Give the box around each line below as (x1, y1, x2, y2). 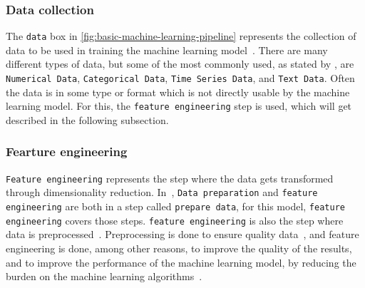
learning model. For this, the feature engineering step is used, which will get (6, 98, 352, 113)
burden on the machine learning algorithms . (6, 269, 202, 284)
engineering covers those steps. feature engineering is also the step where (6, 212, 344, 227)
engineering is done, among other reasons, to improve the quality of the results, (6, 241, 352, 255)
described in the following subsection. (6, 112, 169, 127)
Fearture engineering (6, 143, 128, 160)
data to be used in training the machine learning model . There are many (6, 42, 328, 57)
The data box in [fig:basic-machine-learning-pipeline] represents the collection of (6, 29, 356, 43)
